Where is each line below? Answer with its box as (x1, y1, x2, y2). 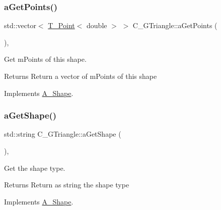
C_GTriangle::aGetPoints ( (132, 20, 217, 31)
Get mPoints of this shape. (4, 54, 87, 64)
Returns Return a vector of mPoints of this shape (4, 71, 157, 81)
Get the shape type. (4, 162, 65, 173)
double (87, 20, 107, 31)
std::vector (4, 20, 36, 31)
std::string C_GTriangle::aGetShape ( (4, 129, 121, 139)
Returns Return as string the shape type (4, 179, 129, 190)
